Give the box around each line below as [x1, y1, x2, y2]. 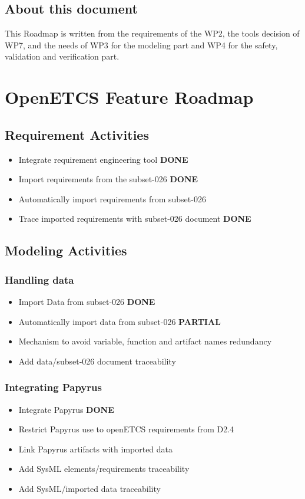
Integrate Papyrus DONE [18, 403, 114, 415]
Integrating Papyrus [5, 380, 102, 395]
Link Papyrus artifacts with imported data [18, 442, 173, 455]
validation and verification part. [5, 50, 120, 63]
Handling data [5, 272, 74, 287]
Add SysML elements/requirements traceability [18, 462, 190, 475]
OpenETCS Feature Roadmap [5, 85, 254, 109]
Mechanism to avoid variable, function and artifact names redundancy [18, 335, 272, 347]
